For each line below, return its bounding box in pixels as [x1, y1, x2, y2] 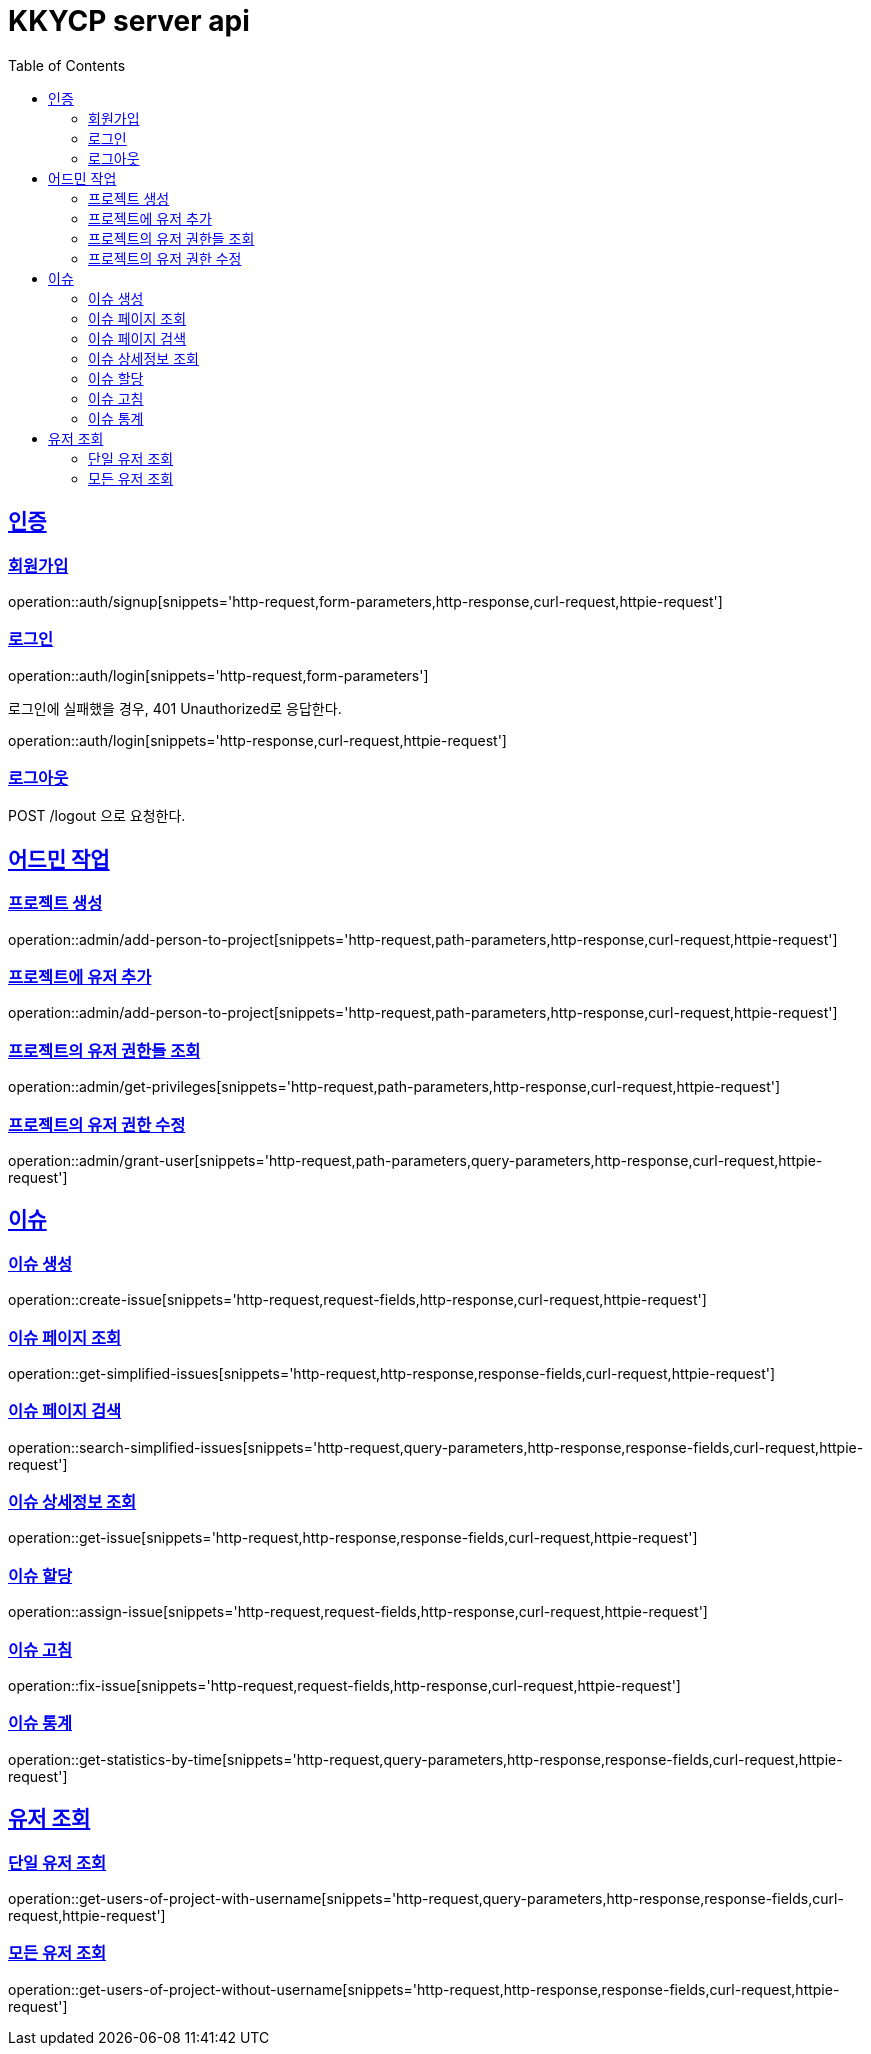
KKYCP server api [8, 4, 250, 38]
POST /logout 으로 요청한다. [8, 807, 186, 825]
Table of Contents [8, 56, 126, 74]
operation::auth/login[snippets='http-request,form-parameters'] [8, 666, 429, 684]
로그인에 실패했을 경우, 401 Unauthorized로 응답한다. [8, 699, 342, 717]
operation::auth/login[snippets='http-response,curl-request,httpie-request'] [8, 731, 507, 749]
